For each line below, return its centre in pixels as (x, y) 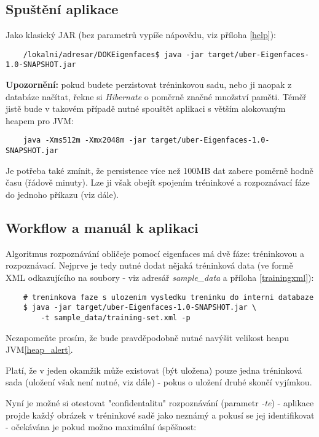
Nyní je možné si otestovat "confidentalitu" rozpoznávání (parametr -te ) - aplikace (160, 402)
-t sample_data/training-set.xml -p (116, 317)
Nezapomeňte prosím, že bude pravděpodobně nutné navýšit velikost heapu (148, 337)
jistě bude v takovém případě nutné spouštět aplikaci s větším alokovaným (146, 108)
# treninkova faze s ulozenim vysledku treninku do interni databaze (168, 297)
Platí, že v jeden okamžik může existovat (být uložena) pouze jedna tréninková (154, 370)
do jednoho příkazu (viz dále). (62, 194)
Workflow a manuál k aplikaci (102, 227)
